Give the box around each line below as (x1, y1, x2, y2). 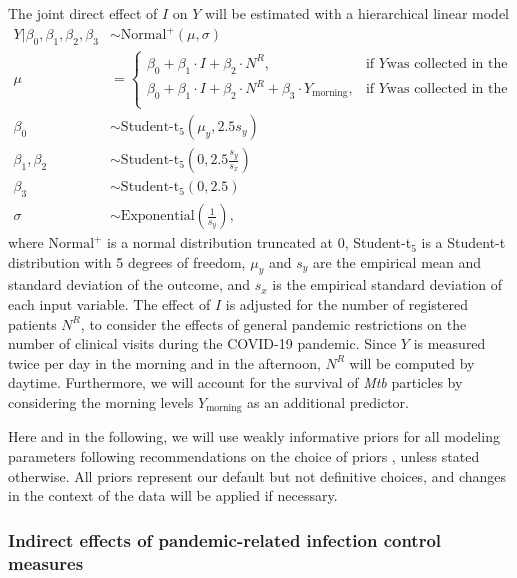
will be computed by (349, 352, 475, 373)
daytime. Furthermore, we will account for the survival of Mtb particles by (8, 372, 463, 393)
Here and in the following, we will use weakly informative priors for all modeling (8, 426, 500, 447)
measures (8, 550, 84, 575)
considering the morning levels (8, 392, 194, 413)
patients (8, 313, 57, 334)
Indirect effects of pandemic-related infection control (8, 527, 442, 552)
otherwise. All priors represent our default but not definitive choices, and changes (8, 465, 507, 486)
